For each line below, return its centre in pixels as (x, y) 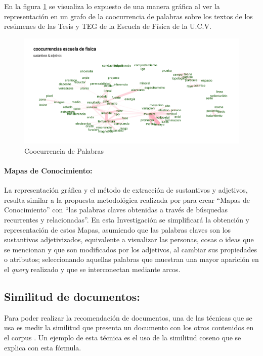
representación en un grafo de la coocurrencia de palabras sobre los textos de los (128, 16)
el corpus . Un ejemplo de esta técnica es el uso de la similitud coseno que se (123, 337)
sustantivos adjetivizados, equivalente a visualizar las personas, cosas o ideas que (129, 239)
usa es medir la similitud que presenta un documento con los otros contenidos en (129, 327)
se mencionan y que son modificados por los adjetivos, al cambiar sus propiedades (131, 249)
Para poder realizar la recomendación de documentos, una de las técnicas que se (128, 317)
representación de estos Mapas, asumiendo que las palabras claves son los (118, 229)
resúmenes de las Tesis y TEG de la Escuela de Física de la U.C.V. (108, 26)
